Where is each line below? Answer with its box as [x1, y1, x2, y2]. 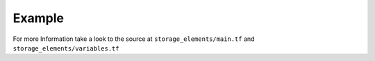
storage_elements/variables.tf [12, 44, 119, 52]
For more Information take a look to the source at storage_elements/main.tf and [12, 35, 255, 43]
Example [12, 10, 64, 26]
